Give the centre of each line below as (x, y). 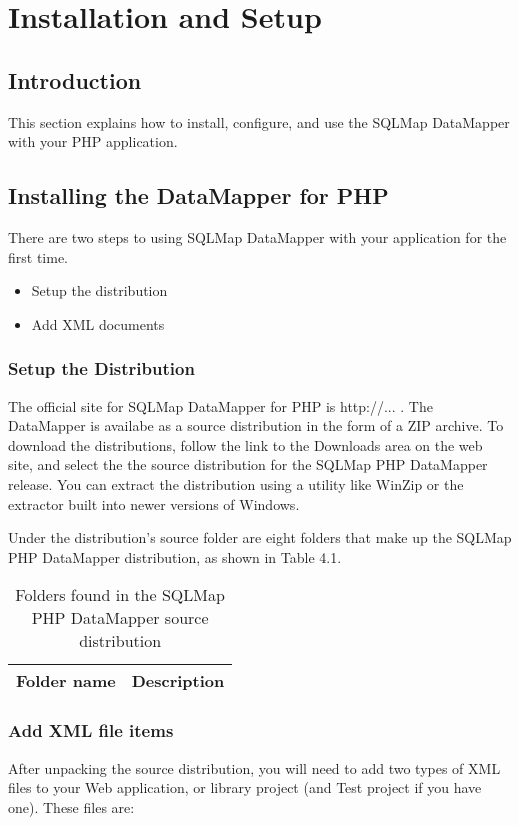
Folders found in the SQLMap (120, 595)
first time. (38, 256)
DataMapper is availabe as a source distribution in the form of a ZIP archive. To (256, 425)
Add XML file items (91, 730)
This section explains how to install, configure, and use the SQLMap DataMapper (259, 121)
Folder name (66, 681)
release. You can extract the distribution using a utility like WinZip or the (236, 483)
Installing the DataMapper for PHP (198, 195)
